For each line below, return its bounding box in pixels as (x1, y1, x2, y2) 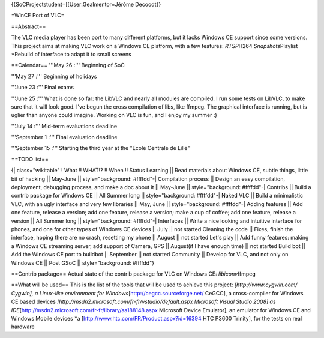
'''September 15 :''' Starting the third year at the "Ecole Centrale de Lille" (11, 145, 190, 152)
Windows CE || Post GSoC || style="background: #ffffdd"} (11, 259, 154, 267)
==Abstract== (11, 23, 46, 30)
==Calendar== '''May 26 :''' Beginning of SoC (11, 62, 125, 69)
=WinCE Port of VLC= (11, 12, 65, 19)
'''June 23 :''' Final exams (11, 84, 74, 91)
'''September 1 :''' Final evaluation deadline (11, 134, 118, 141)
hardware (11, 323, 35, 330)
